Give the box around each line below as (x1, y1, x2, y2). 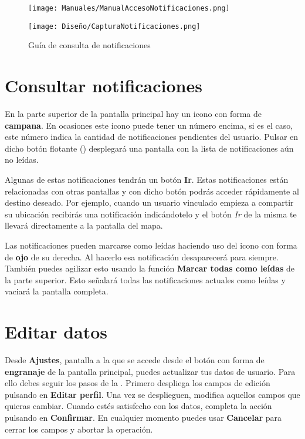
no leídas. (5, 153, 39, 166)
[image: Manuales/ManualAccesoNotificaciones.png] (28, 4, 230, 12)
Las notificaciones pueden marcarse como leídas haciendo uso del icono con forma (5, 239, 297, 251)
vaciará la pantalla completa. (5, 285, 109, 297)
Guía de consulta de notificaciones (28, 39, 151, 51)
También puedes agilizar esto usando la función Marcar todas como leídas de (5, 262, 295, 274)
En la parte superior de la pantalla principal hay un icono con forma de (5, 108, 262, 120)
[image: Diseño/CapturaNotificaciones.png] (28, 22, 201, 31)
